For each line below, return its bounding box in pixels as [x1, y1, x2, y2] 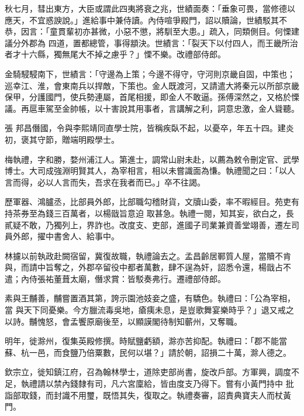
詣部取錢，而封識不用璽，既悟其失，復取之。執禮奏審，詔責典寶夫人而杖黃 [5, 389, 291, 401]
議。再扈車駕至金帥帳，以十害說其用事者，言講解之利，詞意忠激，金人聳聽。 [5, 102, 299, 114]
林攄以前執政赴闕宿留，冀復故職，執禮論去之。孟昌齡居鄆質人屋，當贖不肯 [5, 249, 291, 262]
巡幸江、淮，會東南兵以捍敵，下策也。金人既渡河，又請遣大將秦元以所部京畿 [5, 79, 299, 91]
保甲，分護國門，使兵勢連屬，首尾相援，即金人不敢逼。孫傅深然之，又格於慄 [5, 91, 299, 103]
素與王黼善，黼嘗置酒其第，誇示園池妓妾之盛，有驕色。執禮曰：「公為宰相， [5, 292, 295, 304]
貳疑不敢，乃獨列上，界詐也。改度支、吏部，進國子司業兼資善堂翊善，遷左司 [5, 218, 299, 231]
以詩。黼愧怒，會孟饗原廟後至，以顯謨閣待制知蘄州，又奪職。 [5, 315, 242, 327]
